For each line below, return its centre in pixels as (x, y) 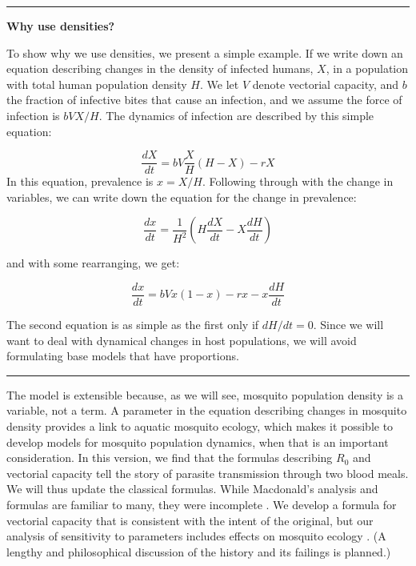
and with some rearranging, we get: (93, 263)
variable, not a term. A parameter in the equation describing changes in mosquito (207, 410)
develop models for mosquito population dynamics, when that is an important (198, 442)
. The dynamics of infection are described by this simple (236, 115)
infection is (33, 115)
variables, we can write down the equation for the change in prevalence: (182, 197)
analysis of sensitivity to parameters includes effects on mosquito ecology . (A (196, 536)
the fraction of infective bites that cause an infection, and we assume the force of (204, 100)
